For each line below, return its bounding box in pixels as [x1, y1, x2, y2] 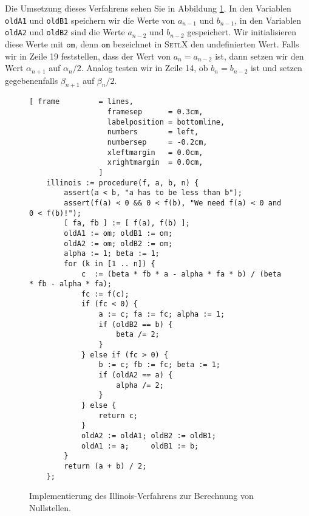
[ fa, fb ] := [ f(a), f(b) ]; [64, 219, 190, 228]
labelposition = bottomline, [107, 117, 225, 126]
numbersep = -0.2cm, [107, 137, 208, 146]
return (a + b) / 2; [64, 461, 147, 470]
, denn [75, 37, 99, 50]
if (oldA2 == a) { [98, 371, 173, 380]
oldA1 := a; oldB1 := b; [81, 441, 199, 450]
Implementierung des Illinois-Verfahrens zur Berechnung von [29, 489, 254, 502]
